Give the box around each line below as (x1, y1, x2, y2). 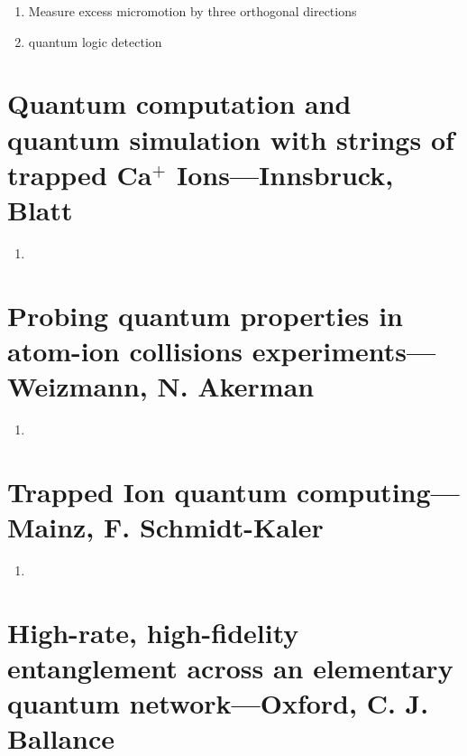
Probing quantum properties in (7, 296, 403, 333)
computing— (297, 472, 460, 509)
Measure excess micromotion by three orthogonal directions (28, 2, 357, 20)
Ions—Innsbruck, (176, 155, 394, 192)
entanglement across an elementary (7, 649, 453, 686)
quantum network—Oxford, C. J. (7, 685, 429, 722)
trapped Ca (7, 155, 152, 192)
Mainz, (7, 508, 95, 545)
